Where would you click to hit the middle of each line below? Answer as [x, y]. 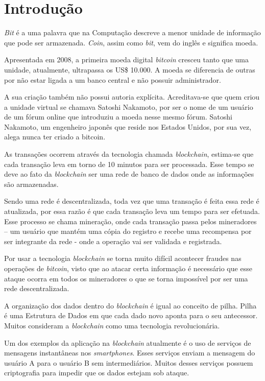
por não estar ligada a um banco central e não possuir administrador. [113, 79]
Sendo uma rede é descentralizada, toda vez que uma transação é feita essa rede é [132, 201]
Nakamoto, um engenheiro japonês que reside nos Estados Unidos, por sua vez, [128, 126]
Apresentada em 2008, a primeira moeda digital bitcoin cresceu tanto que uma [126, 59]
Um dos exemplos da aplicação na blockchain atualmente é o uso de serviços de [128, 342]
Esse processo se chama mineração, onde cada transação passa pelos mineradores [130, 221]
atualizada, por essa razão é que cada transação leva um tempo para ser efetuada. [132, 211]
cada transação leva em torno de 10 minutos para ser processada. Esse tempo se [129, 164]
